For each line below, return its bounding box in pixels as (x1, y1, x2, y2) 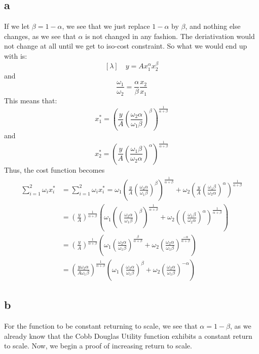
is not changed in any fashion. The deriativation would (85, 30, 255, 41)
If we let (4, 21, 30, 31)
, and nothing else (185, 21, 241, 31)
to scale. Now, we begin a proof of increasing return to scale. (4, 340, 192, 351)
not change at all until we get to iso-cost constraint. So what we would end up (4, 41, 247, 51)
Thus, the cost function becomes (4, 164, 105, 175)
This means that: (4, 95, 57, 105)
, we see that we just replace (62, 21, 150, 31)
